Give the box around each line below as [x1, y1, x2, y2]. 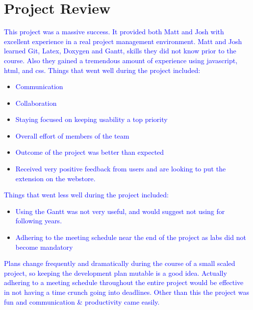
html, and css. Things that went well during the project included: [4, 65, 201, 75]
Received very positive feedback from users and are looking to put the [15, 164, 226, 174]
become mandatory [15, 241, 73, 252]
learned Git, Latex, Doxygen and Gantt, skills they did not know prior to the [4, 46, 236, 56]
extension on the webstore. [15, 173, 96, 183]
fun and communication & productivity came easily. [4, 296, 160, 307]
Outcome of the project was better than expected [15, 147, 164, 157]
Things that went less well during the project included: [4, 190, 169, 200]
